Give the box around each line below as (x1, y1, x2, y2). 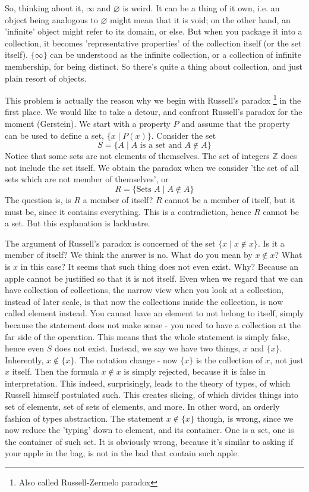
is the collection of (196, 353, 263, 366)
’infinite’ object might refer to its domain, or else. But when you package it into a (5, 25, 302, 38)
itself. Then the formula (12, 365, 99, 378)
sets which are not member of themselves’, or (5, 173, 169, 185)
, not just (270, 353, 304, 366)
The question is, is (5, 193, 71, 205)
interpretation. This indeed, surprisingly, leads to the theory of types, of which (5, 376, 291, 389)
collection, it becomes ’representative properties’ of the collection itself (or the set (5, 36, 302, 49)
